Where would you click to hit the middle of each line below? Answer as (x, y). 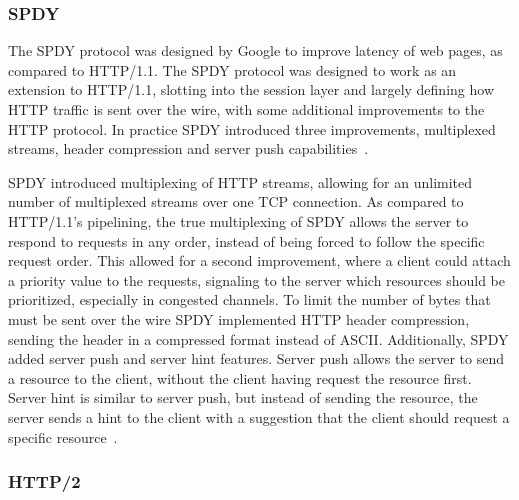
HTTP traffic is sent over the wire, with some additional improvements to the (246, 109)
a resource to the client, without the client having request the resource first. (240, 377)
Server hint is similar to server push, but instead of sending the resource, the (243, 397)
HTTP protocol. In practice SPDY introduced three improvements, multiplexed (252, 128)
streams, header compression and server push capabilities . (188, 148)
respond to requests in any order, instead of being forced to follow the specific (246, 240)
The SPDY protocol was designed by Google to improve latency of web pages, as (255, 50)
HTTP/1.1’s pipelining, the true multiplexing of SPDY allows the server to (238, 220)
